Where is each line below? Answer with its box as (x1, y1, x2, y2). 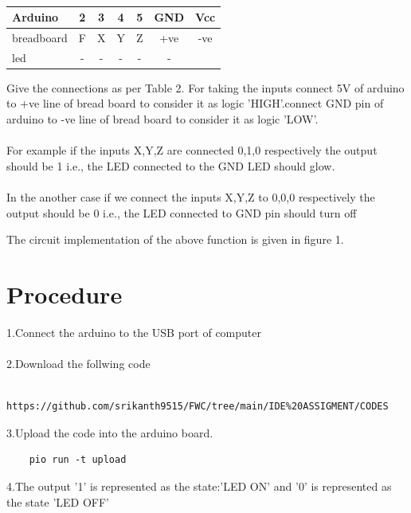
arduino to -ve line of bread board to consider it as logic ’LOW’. (6, 110, 319, 127)
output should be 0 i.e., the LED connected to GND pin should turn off (6, 204, 357, 221)
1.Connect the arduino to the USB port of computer (6, 323, 261, 340)
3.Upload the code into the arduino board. (6, 424, 213, 441)
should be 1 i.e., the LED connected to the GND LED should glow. (6, 157, 335, 174)
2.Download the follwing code (6, 355, 151, 372)
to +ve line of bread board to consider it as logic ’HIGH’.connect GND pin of (6, 95, 384, 112)
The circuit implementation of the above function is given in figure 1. (6, 231, 344, 248)
